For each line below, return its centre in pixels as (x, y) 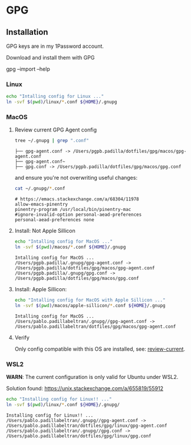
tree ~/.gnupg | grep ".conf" (52, 141)
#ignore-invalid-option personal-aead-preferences (78, 215)
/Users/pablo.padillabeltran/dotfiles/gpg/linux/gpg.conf (79, 436)
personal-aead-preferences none (54, 220)
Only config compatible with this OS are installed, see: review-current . (100, 349)
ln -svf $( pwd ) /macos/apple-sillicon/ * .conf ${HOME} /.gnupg (90, 305)
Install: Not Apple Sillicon (45, 231)
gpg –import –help (28, 69)
